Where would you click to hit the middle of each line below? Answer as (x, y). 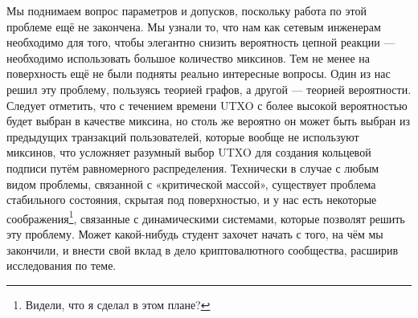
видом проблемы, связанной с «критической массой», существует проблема (191, 183)
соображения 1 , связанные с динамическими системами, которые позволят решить (206, 217)
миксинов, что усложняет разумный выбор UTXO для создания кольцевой (189, 152)
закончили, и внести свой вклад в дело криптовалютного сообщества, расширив (203, 249)
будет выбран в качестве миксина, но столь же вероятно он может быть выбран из (209, 121)
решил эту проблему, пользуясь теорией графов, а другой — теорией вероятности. (209, 89)
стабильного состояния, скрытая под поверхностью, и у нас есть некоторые (192, 200)
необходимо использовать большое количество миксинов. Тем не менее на (189, 57)
